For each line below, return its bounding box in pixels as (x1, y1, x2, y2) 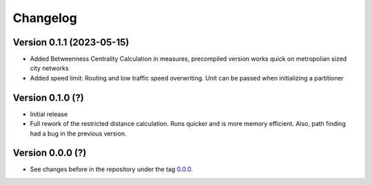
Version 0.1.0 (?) (12, 91, 84, 103)
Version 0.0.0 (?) (12, 147, 87, 159)
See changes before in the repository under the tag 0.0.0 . (30, 165, 193, 173)
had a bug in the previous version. (30, 129, 127, 138)
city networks (30, 64, 69, 72)
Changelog (12, 10, 77, 25)
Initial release (30, 110, 68, 118)
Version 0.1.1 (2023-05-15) (12, 36, 130, 48)
